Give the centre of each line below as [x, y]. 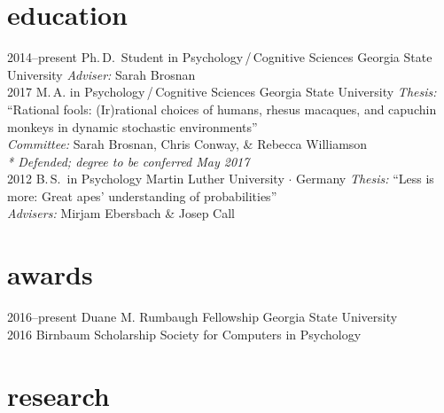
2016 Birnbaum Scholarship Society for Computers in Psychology [184, 334]
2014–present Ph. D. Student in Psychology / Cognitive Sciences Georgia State [220, 57]
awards [50, 274]
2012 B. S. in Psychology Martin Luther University [146, 179]
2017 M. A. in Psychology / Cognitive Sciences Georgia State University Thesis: [222, 92]
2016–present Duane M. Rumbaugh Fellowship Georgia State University [203, 317]
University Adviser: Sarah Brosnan [101, 74]
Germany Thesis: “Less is [365, 179]
